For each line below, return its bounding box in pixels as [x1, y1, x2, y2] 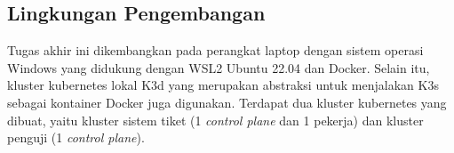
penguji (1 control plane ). [7, 128, 145, 147]
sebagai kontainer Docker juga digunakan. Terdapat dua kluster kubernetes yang [7, 93, 447, 111]
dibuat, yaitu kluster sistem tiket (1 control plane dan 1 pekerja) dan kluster [7, 110, 424, 129]
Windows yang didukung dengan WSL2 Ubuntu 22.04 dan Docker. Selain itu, [7, 58, 430, 76]
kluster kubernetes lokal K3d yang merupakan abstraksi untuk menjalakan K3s [7, 76, 439, 94]
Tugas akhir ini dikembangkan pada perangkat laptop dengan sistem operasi [7, 41, 424, 60]
